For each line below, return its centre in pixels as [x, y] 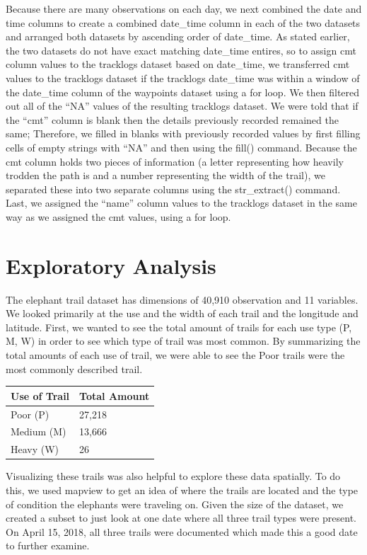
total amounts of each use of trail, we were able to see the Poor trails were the [175, 355]
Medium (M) [39, 431]
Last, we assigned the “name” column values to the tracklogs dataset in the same [181, 203]
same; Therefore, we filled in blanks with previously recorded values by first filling [183, 133]
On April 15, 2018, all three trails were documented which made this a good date [182, 531]
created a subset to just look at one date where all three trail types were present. [181, 518]
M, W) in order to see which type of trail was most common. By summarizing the [183, 341]
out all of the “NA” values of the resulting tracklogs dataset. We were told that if [182, 106]
